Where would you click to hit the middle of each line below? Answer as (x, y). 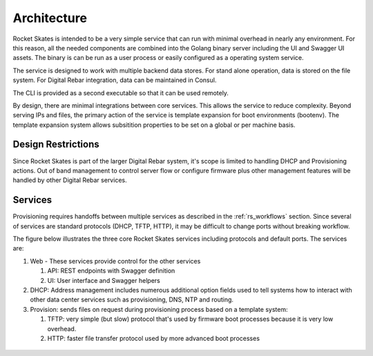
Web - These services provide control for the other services (115, 261)
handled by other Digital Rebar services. (70, 180)
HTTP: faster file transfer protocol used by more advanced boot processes (154, 338)
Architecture (50, 18)
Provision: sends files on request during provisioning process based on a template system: (159, 309)
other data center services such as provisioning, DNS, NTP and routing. (132, 299)
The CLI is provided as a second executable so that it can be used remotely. (121, 92)
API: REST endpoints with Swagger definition (111, 271)
